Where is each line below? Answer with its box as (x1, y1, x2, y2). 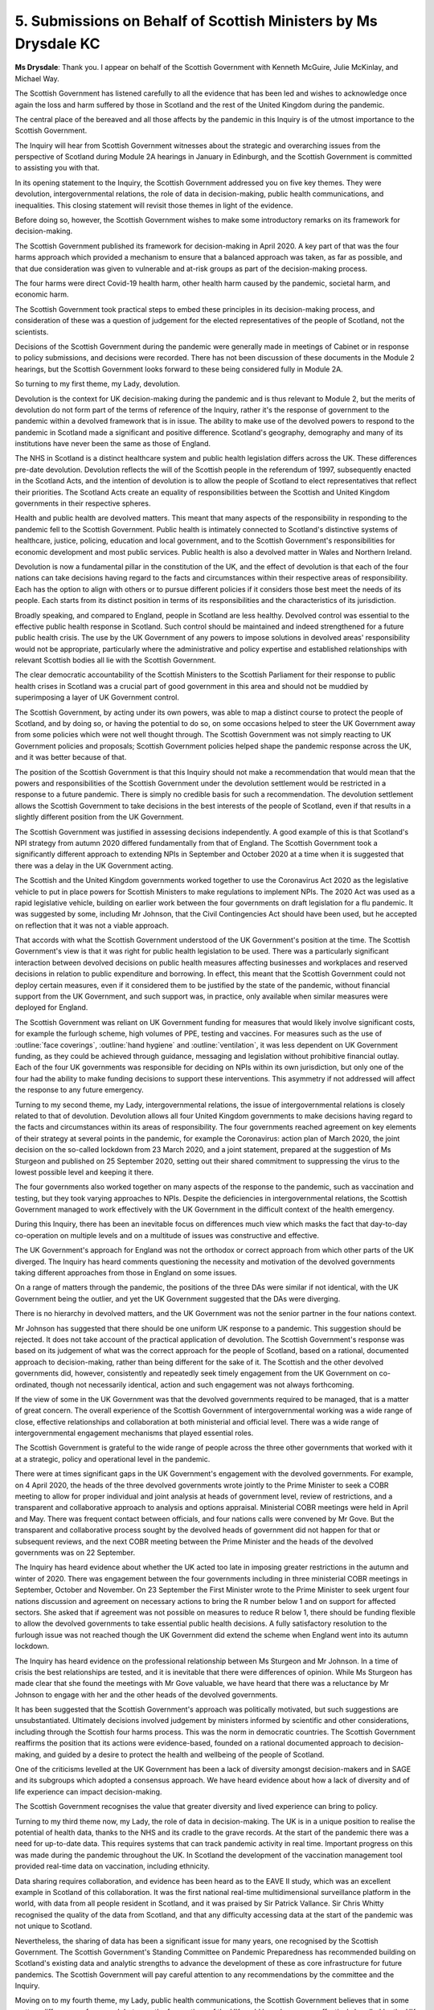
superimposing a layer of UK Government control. (14, 692, 180, 703)
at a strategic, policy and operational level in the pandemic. (14, 1454, 211, 1463)
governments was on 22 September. (14, 1548, 136, 1557)
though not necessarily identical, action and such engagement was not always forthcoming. (50, 1380, 354, 1389)
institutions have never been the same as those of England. (14, 439, 211, 449)
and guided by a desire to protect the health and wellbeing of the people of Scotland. (43, 1750, 325, 1759)
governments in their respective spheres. (14, 498, 151, 508)
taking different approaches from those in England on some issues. (14, 1268, 237, 1278)
